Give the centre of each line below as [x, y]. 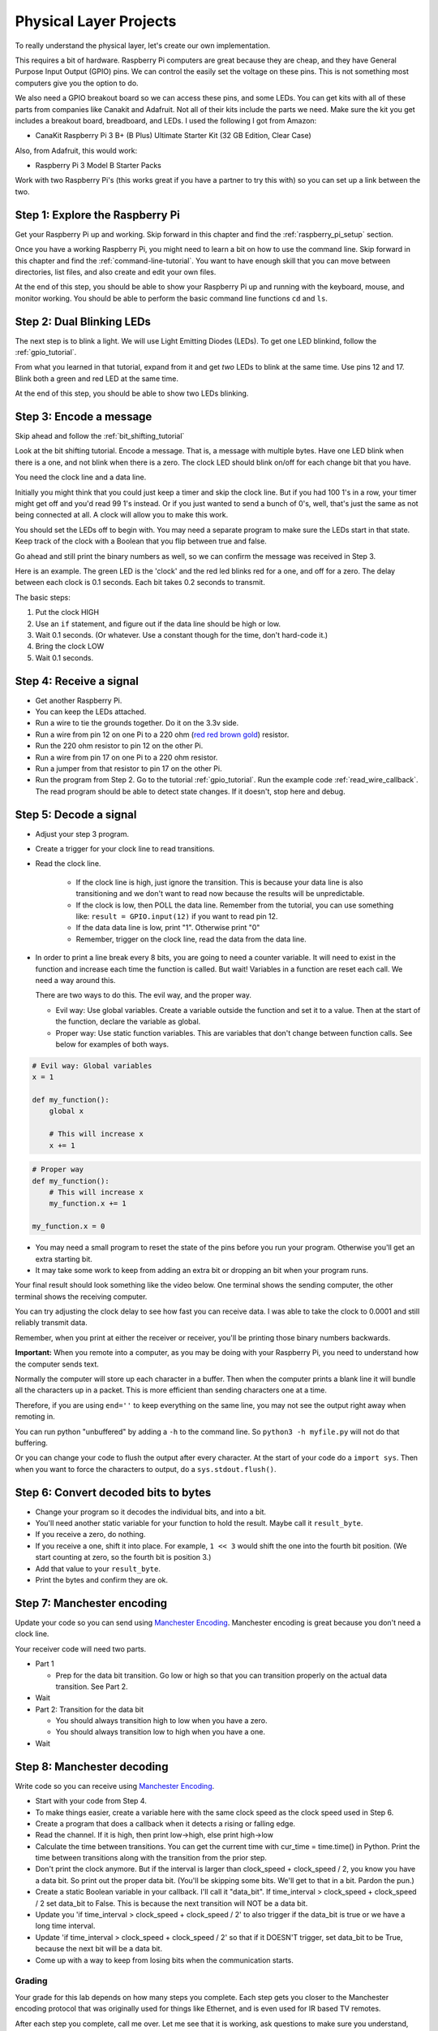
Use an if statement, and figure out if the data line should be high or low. [158, 624]
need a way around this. [75, 980]
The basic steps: [43, 597]
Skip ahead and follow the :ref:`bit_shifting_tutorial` [100, 436]
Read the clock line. [68, 864]
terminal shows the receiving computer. [81, 1297]
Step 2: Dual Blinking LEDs [83, 321]
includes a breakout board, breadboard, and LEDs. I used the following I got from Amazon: [166, 120]
